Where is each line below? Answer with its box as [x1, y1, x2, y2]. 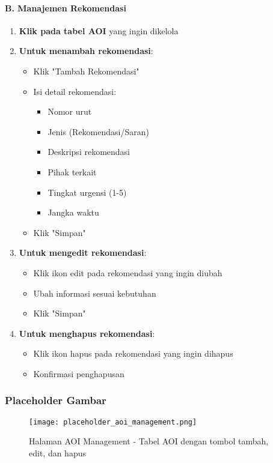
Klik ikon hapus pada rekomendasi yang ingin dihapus [33, 347, 233, 360]
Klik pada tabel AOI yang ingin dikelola [19, 24, 179, 37]
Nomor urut [48, 105, 92, 118]
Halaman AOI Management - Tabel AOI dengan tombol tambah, [29, 435, 269, 447]
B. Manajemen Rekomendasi [5, 1, 126, 14]
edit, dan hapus [29, 446, 86, 459]
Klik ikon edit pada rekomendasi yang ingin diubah [33, 266, 222, 279]
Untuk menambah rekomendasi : [19, 44, 153, 57]
